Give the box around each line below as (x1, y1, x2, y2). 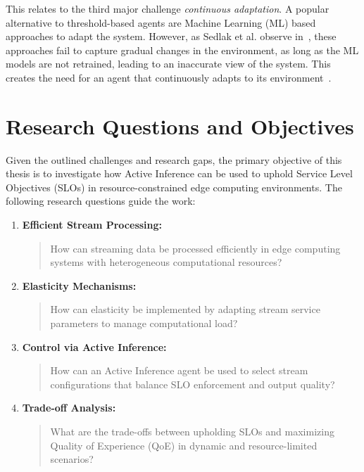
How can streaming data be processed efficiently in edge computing (50, 241, 341, 255)
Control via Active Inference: (22, 339, 167, 354)
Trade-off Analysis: (22, 400, 116, 415)
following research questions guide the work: (6, 193, 196, 208)
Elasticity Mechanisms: (22, 278, 137, 293)
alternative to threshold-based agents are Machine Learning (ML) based (6, 15, 316, 30)
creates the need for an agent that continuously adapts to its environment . (6, 70, 332, 84)
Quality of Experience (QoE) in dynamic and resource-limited (50, 438, 318, 452)
